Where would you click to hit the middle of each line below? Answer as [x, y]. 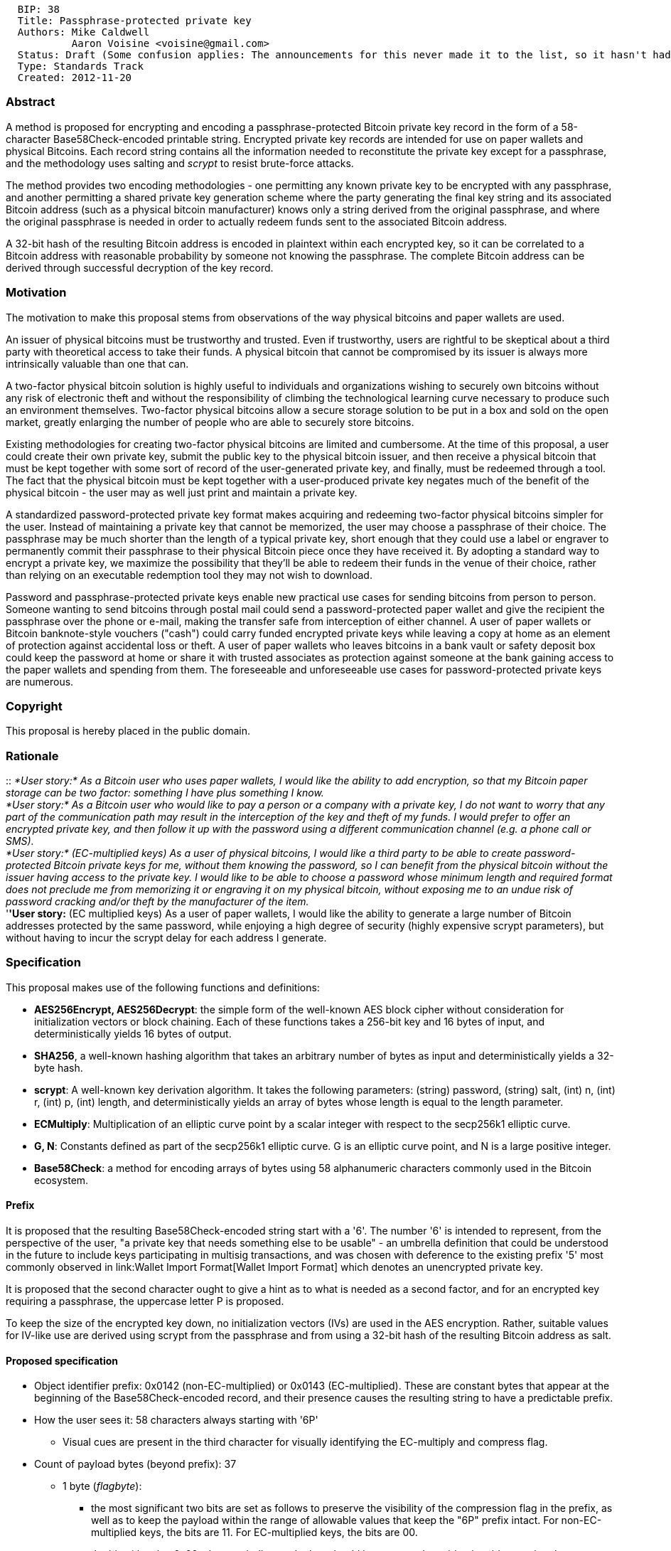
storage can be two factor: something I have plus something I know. [165, 793]
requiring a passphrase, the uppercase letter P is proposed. [145, 1301]
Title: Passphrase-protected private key [134, 21]
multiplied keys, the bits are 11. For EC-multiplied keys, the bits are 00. [254, 1533]
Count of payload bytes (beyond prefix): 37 [135, 1464]
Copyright [34, 706]
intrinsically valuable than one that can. [97, 363]
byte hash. [59, 1067]
